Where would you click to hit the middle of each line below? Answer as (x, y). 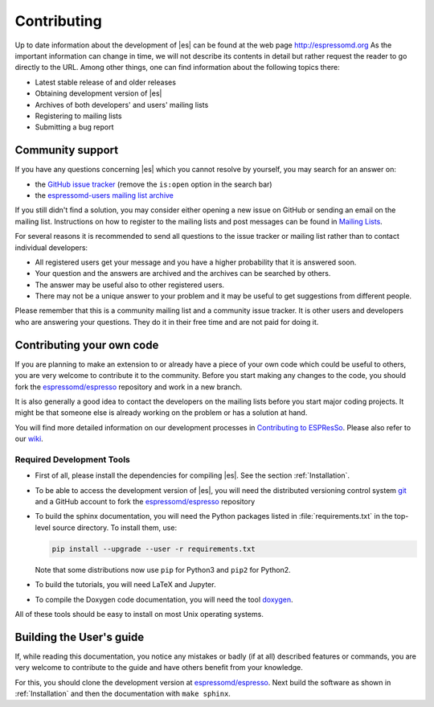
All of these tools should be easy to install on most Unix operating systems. (139, 614)
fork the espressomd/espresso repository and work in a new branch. (129, 387)
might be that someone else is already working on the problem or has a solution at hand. (161, 413)
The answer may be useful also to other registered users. (130, 285)
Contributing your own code (87, 345)
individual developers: (51, 247)
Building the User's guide (80, 637)
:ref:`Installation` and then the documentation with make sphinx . (123, 694)
